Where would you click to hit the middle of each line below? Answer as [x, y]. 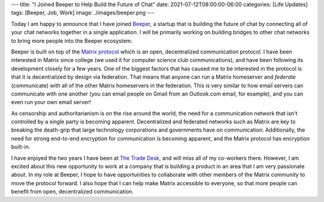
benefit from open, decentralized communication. [72, 192]
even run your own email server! [51, 102]
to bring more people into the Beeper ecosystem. [72, 41]
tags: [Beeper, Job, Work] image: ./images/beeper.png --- [83, 13]
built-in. [21, 147]
